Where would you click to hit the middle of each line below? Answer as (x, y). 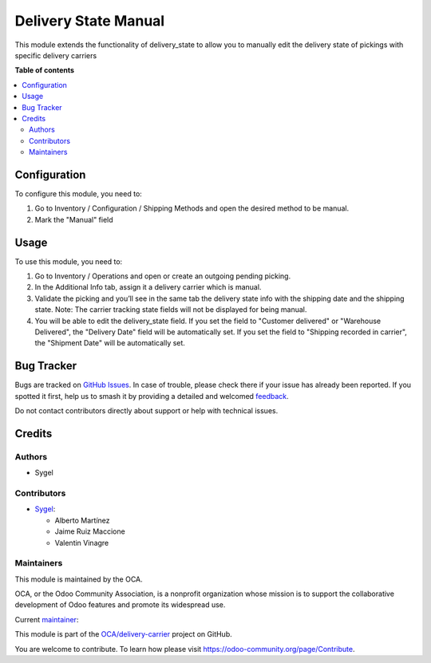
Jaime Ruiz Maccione (90, 531)
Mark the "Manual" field (74, 219)
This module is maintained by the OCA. (79, 579)
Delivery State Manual (90, 21)
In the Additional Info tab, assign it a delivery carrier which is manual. (148, 287)
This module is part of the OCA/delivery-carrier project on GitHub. (124, 634)
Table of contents (45, 70)
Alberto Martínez (82, 520)
